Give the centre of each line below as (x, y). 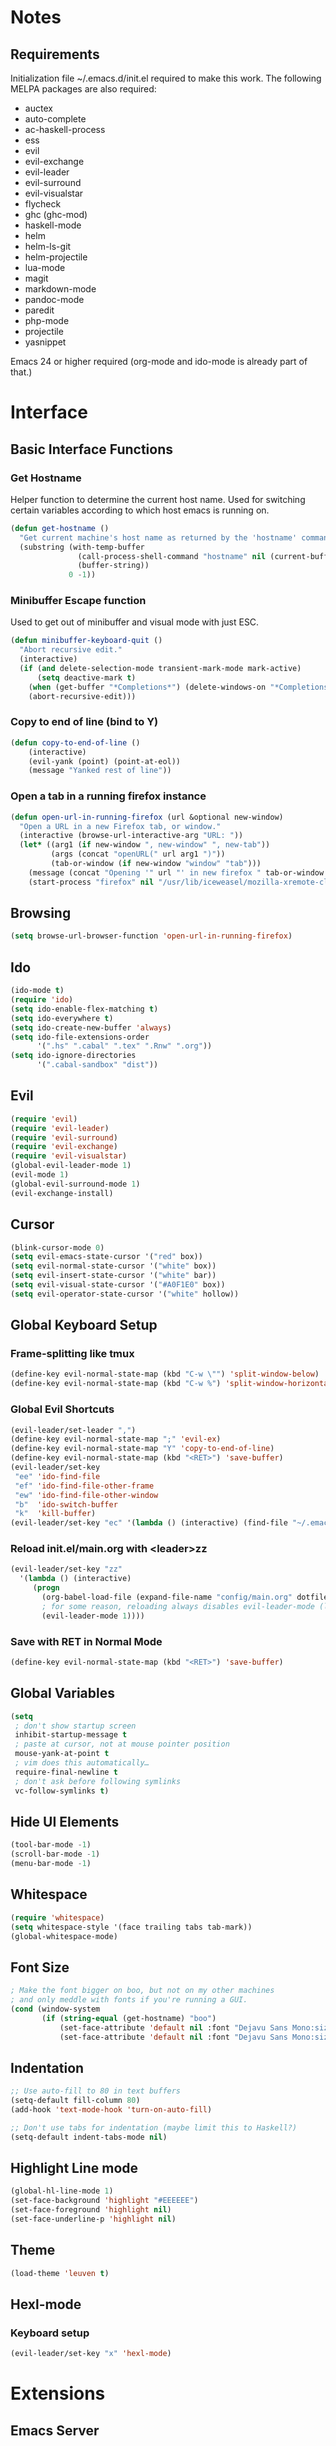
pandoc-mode (54, 299)
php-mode (47, 320)
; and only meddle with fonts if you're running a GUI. (129, 2000)
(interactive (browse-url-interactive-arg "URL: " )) (131, 836)
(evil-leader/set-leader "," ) (73, 1430)
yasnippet (45, 342)
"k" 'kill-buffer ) (55, 1514)
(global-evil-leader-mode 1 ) (71, 1166)
